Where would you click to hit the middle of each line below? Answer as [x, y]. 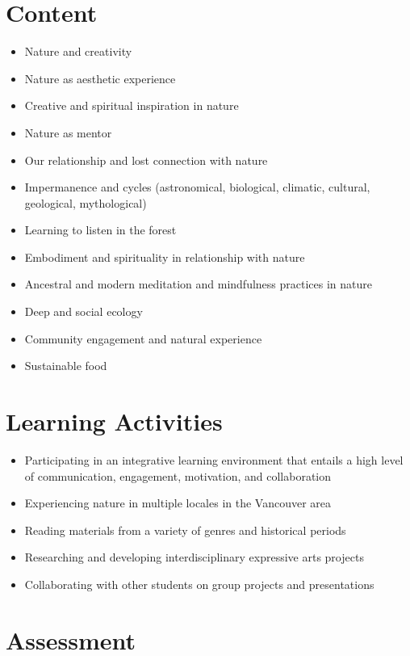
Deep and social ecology [84, 311]
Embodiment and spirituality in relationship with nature [165, 257]
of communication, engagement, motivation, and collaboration [178, 475]
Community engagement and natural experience [143, 338]
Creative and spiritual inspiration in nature [132, 105]
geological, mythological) [86, 202]
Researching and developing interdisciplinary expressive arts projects [194, 557]
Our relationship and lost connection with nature [146, 160]
